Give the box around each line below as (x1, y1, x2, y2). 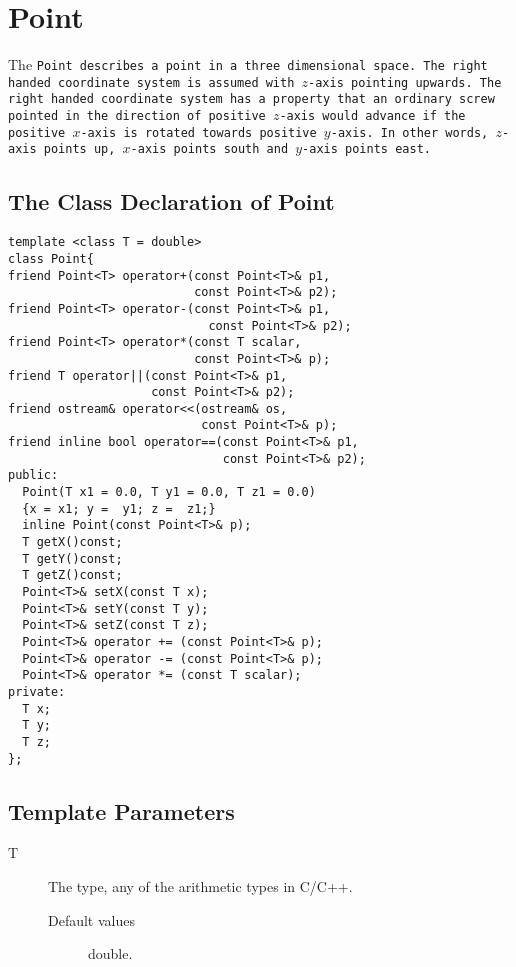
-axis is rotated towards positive (80, 125, 317, 140)
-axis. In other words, (330, 125, 489, 140)
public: (8, 468, 59, 483)
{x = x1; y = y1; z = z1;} (22, 501, 216, 516)
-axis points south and (130, 142, 289, 157)
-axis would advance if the (279, 109, 466, 124)
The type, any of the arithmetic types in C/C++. (48, 876, 353, 897)
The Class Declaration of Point (8, 186, 335, 217)
